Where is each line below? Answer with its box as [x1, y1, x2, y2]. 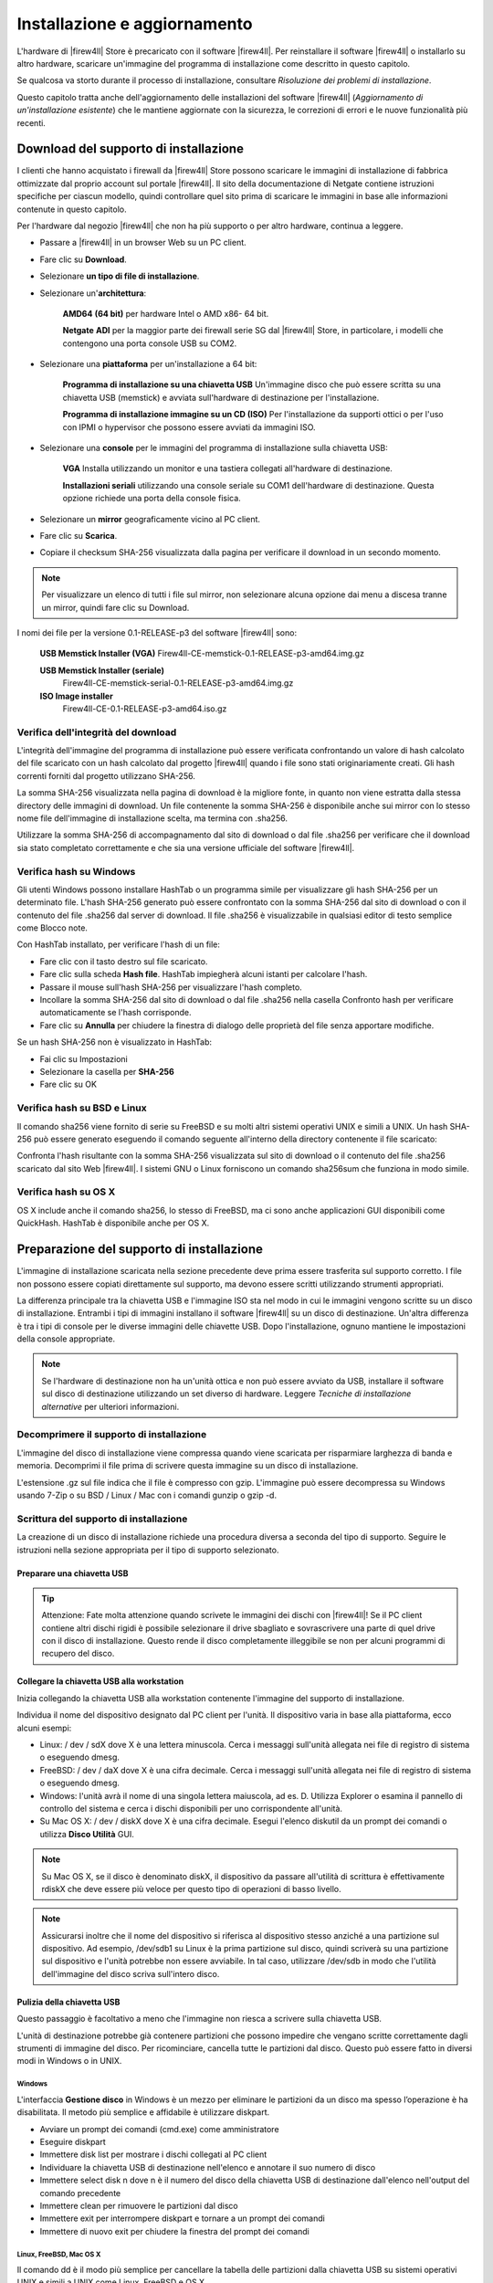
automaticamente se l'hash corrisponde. [39, 1007, 192, 1018]
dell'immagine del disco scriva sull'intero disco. [41, 1968, 220, 1979]
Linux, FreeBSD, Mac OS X [16, 2249, 101, 2259]
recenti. [16, 117, 46, 128]
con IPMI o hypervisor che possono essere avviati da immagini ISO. [62, 421, 316, 433]
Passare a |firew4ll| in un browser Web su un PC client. [39, 237, 246, 248]
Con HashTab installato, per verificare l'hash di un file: [16, 939, 221, 950]
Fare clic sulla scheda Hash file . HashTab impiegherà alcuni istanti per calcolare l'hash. [39, 969, 368, 980]
